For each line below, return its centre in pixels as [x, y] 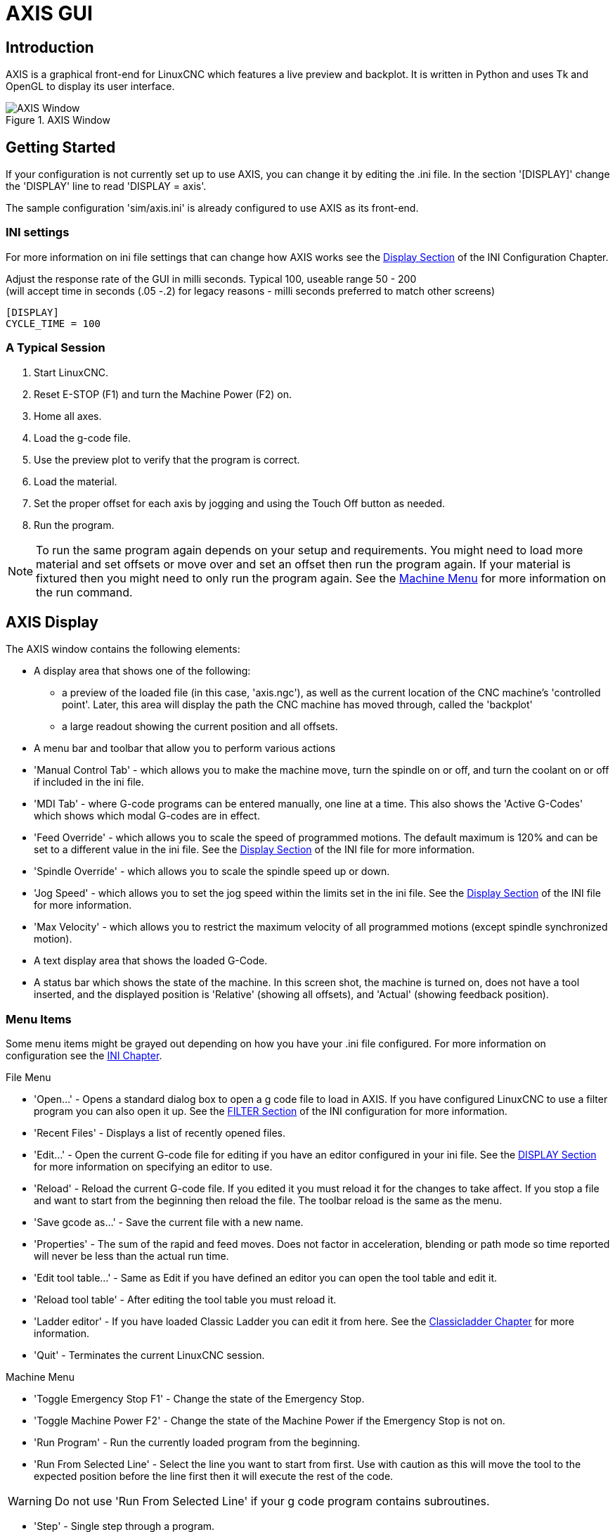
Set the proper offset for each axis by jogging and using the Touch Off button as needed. [240, 503]
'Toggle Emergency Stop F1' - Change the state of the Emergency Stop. [199, 1399]
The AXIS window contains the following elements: [123, 649]
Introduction [50, 47]
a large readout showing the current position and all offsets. [200, 727]
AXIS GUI [49, 13]
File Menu [28, 1078]
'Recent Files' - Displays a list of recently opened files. [160, 1133]
